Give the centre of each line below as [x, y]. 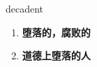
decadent [25, 8]
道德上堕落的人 [56, 55]
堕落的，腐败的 [56, 32]
